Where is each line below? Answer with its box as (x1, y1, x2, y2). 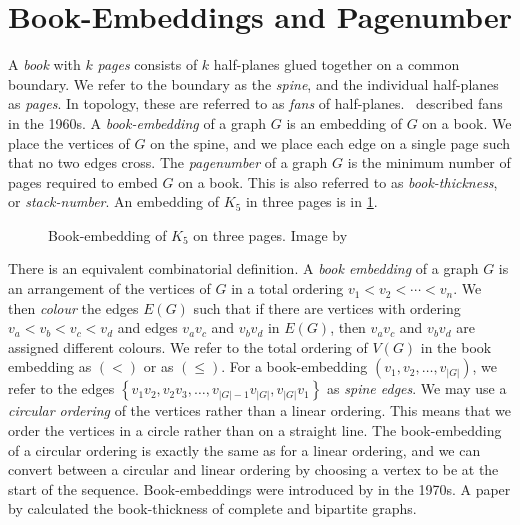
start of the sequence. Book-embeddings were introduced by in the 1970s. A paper (8, 478, 511, 499)
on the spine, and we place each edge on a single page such (150, 132, 511, 153)
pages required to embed (8, 171, 158, 192)
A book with (8, 54, 81, 75)
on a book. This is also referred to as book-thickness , (178, 171, 498, 192)
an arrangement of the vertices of (8, 278, 211, 299)
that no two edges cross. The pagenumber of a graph (8, 152, 328, 173)
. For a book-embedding (221, 356, 368, 377)
